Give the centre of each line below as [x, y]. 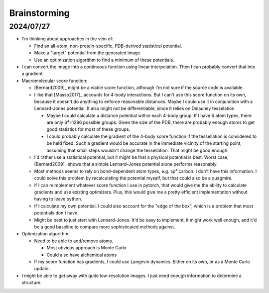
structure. [32, 283]
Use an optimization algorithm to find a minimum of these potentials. [104, 60]
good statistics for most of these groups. [88, 129]
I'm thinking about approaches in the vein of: [67, 39]
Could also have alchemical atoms [82, 255]
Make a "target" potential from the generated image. [88, 53]
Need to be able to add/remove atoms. [74, 241]
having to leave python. [58, 199]
